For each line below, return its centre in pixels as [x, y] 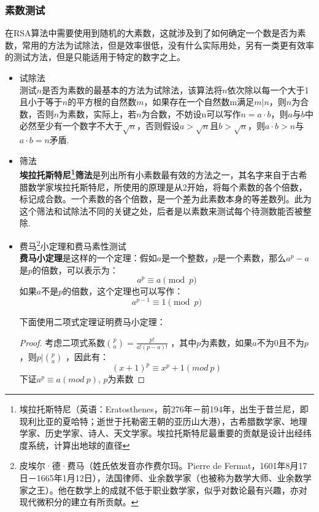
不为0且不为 [280, 342]
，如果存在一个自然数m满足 [199, 102]
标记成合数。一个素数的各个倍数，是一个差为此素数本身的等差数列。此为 [165, 199]
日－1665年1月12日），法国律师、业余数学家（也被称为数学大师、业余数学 [165, 478]
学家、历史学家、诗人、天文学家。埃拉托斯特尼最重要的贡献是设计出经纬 [165, 433]
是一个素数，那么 [252, 258]
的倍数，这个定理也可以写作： [123, 291]
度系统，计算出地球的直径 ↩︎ [75, 445]
